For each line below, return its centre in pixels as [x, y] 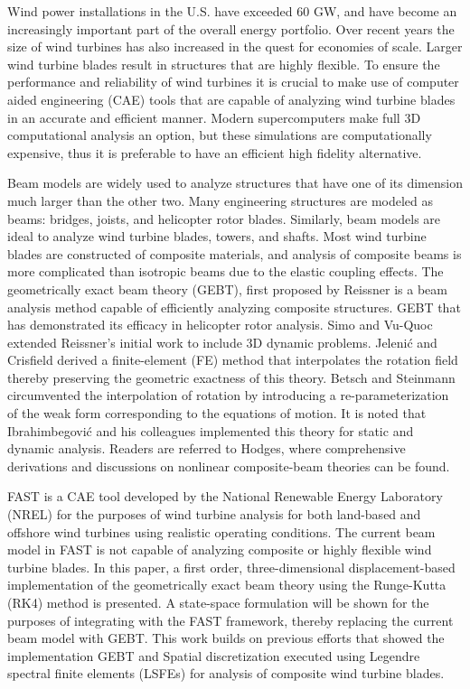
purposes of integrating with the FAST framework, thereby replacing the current [230, 620]
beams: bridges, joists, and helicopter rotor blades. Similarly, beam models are [224, 218]
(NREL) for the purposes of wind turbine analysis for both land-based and [214, 514]
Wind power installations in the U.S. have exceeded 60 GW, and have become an [232, 11]
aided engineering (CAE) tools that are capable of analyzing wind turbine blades [231, 99]
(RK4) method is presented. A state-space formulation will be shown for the [218, 602]
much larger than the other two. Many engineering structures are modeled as [221, 200]
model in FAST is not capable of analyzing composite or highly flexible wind [220, 549]
